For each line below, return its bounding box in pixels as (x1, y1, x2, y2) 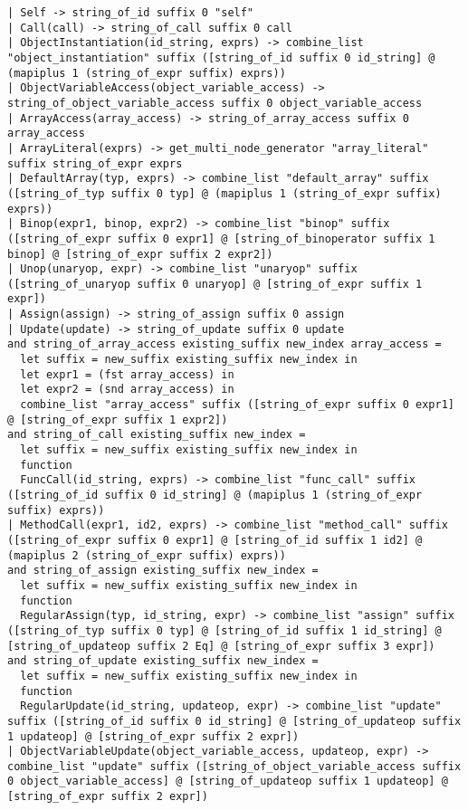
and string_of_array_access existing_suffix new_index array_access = (7, 338, 442, 351)
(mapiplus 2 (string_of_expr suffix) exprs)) (7, 548, 286, 562)
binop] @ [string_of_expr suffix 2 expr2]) (7, 247, 273, 261)
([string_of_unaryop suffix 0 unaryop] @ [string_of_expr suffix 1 (7, 277, 423, 291)
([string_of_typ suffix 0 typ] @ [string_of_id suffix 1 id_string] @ (7, 624, 442, 637)
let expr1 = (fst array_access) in (20, 367, 234, 381)
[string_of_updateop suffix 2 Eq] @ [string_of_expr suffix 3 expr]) (7, 639, 435, 653)
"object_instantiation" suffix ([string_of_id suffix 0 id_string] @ (7, 51, 435, 64)
